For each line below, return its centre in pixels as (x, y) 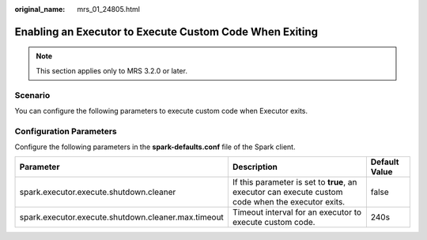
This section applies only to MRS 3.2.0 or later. (111, 70)
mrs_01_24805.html (108, 9)
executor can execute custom (287, 192)
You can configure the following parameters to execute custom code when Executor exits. (161, 111)
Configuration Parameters (66, 131)
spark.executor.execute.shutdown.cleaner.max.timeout (122, 217)
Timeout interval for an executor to (297, 212)
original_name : (40, 9)
